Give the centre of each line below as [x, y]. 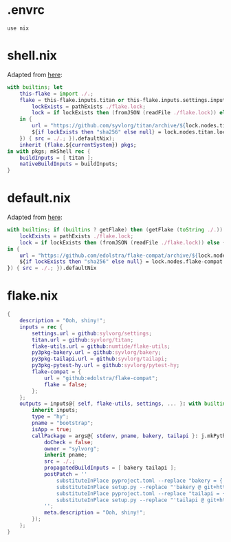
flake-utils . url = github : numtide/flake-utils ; [101, 346]
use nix [18, 28]
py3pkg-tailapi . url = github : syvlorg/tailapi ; [100, 359]
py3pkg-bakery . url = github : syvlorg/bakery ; [97, 353]
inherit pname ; [66, 455]
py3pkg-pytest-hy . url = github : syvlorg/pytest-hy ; [106, 366]
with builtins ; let [35, 87]
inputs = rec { [41, 327]
